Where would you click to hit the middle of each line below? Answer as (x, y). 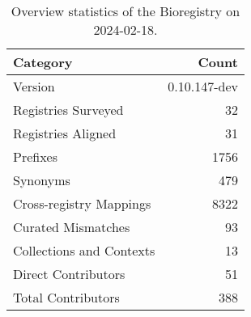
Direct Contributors (69, 274)
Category (43, 62)
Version (34, 86)
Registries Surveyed (68, 110)
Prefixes (36, 156)
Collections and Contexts (84, 250)
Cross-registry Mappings (82, 203)
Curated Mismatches (72, 227)
